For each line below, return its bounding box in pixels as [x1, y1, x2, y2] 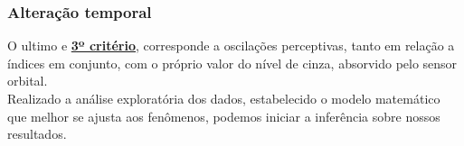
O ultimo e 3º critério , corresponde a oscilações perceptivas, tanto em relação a [7, 36, 455, 55]
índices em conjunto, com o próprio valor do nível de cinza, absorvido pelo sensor [7, 53, 458, 72]
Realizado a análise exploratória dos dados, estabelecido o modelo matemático [7, 89, 440, 107]
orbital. [7, 71, 48, 90]
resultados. [7, 124, 67, 143]
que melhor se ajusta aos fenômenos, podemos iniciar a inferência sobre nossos [7, 106, 440, 125]
